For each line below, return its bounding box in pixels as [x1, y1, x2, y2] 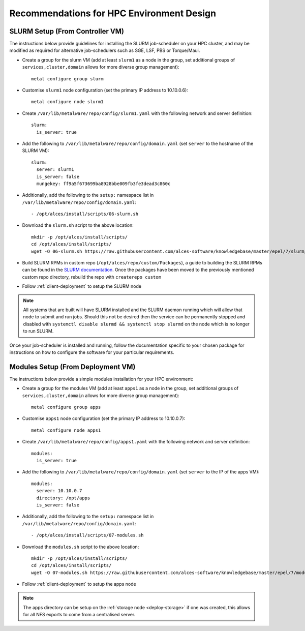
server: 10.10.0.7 [36, 488, 82, 494]
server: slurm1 [36, 167, 74, 172]
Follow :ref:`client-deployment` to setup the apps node [22, 581, 137, 587]
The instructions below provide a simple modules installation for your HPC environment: [9, 376, 193, 382]
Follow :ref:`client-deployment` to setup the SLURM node [22, 283, 142, 289]
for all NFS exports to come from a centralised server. [23, 612, 136, 618]
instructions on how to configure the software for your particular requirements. [9, 349, 175, 355]
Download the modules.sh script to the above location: [22, 544, 139, 550]
